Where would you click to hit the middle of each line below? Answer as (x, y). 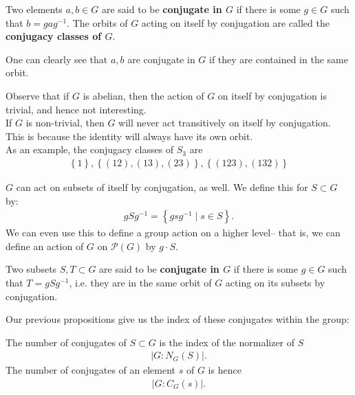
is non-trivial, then (65, 123)
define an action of (45, 246)
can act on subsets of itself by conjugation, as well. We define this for (162, 187)
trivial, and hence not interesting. (76, 109)
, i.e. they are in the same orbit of (140, 282)
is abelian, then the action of (143, 95)
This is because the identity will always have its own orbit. (129, 136)
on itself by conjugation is (272, 95)
